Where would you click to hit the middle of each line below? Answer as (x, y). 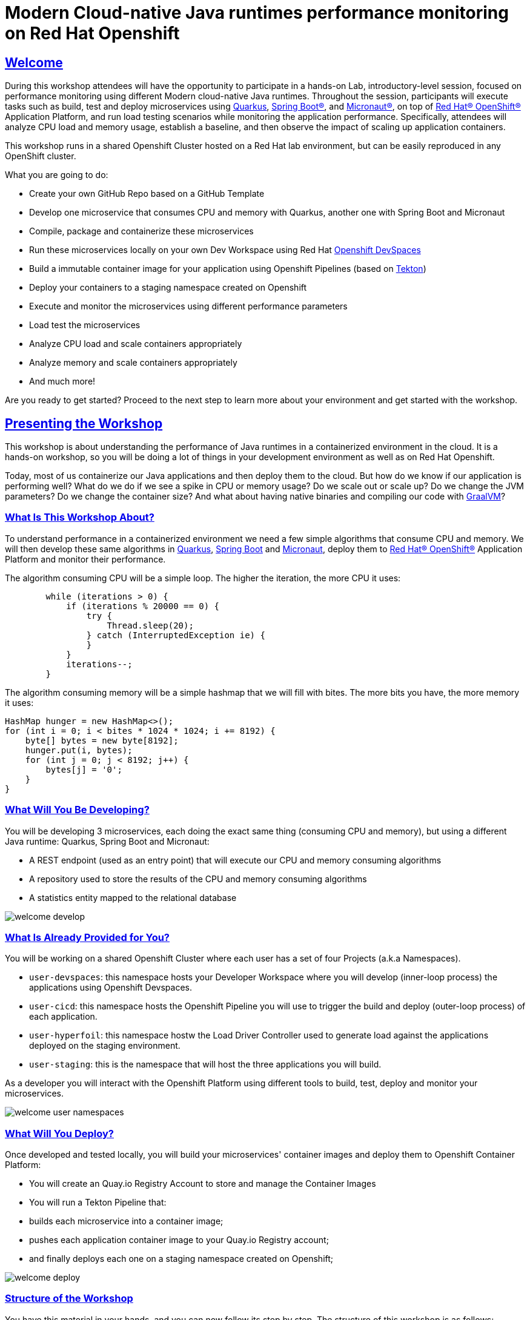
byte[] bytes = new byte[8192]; (102, 740)
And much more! (62, 381)
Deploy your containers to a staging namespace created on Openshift (168, 288)
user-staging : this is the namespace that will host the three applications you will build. (205, 1064)
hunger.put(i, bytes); (79, 750)
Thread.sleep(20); (150, 625)
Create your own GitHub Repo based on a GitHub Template (147, 194)
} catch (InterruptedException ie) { (176, 635)
